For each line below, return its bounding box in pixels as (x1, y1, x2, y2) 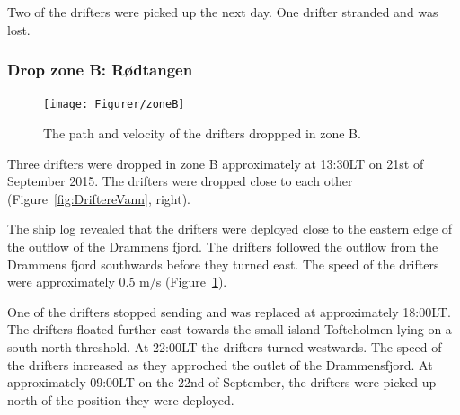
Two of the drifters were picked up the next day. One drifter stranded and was (7, 3, 438, 21)
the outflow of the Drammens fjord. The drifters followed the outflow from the (7, 237, 438, 256)
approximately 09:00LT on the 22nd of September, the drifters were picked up (7, 373, 437, 392)
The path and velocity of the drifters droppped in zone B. (43, 124, 361, 143)
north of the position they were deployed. (7, 390, 234, 409)
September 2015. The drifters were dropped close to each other (7, 172, 353, 190)
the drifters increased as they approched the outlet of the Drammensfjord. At (7, 355, 433, 374)
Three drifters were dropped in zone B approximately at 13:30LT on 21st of (7, 154, 424, 172)
